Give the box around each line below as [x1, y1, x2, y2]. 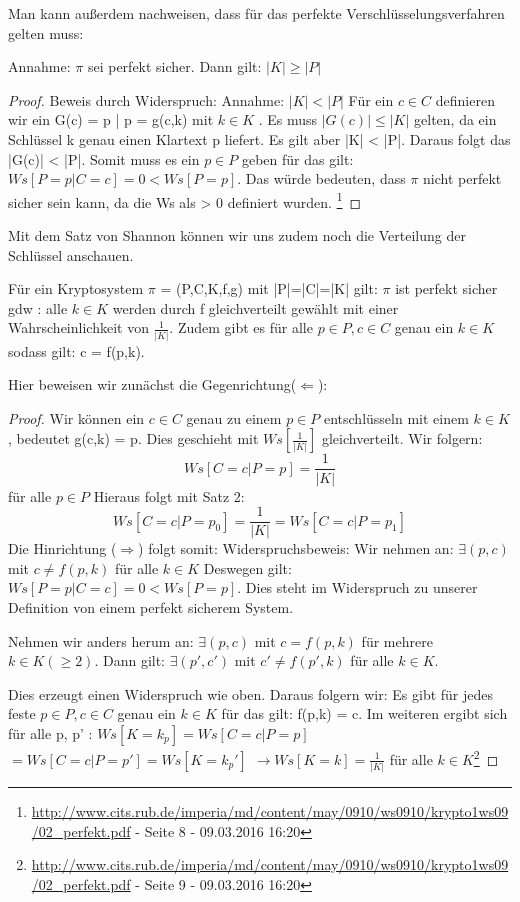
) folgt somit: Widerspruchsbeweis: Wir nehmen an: [138, 538, 454, 559]
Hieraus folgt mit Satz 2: [93, 485, 245, 506]
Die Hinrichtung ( [8, 538, 117, 559]
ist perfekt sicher [395, 278, 498, 299]
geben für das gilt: [241, 148, 354, 169]
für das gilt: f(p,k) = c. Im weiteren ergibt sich [221, 703, 508, 724]
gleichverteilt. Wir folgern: [321, 428, 483, 449]
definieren [435, 89, 495, 110]
